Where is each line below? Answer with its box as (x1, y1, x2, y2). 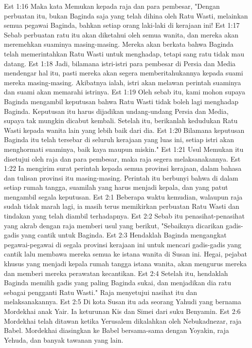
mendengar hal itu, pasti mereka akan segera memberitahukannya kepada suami (4, 68, 243, 78)
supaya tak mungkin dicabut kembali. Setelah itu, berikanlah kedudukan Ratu (4, 115, 238, 126)
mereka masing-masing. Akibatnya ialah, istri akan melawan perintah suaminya (4, 77, 241, 87)
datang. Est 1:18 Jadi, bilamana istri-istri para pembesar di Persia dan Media (4, 58, 236, 68)
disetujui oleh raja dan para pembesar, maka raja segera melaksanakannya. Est (4, 153, 241, 164)
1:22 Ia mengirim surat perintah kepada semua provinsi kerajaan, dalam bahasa (4, 163, 242, 173)
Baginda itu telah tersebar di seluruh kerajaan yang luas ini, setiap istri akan (4, 134, 234, 145)
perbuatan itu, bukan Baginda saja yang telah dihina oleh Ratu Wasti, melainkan (4, 10, 248, 20)
